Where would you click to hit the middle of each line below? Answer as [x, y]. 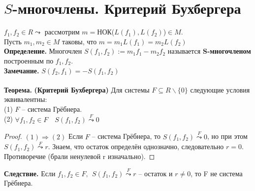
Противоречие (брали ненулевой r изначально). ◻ [80, 156]
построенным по [29, 60]
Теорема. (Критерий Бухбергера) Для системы [77, 89]
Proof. [13, 136]
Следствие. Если [30, 173]
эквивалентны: [26, 99]
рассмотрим [62, 32]
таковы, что [80, 41]
